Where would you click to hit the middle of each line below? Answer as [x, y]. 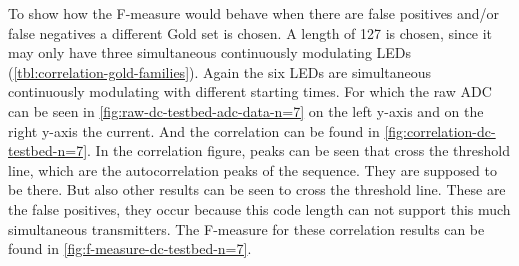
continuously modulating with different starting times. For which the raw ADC [250, 91]
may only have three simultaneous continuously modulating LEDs [210, 52]
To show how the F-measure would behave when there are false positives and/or [254, 13]
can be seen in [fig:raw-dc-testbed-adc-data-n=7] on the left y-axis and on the [246, 110]
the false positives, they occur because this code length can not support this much [259, 208]
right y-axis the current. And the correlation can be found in [194, 130]
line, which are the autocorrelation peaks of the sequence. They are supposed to [252, 169]
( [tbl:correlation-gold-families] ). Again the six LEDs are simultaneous [220, 71]
